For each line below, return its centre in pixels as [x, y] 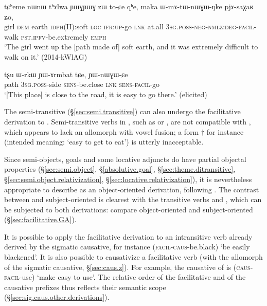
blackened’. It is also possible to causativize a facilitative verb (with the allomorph [133, 257]
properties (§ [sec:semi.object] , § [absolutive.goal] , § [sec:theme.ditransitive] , [120, 169]
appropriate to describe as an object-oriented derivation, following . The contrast [132, 189]
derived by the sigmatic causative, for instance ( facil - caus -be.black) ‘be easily [127, 247]
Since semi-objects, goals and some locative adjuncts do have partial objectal [125, 159]
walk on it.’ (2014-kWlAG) [46, 56]
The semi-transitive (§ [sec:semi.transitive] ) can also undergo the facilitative [122, 111]
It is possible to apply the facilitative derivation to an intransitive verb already [128, 236]
